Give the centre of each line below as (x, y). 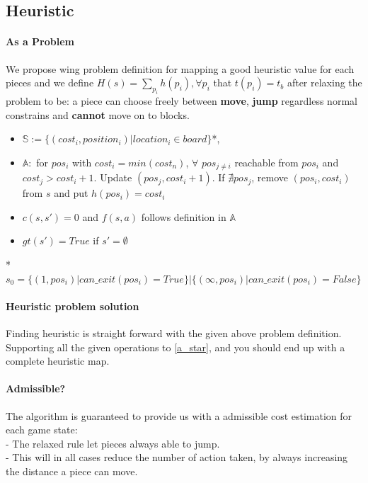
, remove (270, 177)
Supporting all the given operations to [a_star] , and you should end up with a (176, 347)
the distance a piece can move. (72, 471)
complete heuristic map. (58, 361)
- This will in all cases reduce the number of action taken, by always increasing (177, 457)
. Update (113, 177)
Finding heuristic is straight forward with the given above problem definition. (174, 333)
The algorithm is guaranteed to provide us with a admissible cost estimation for (179, 415)
